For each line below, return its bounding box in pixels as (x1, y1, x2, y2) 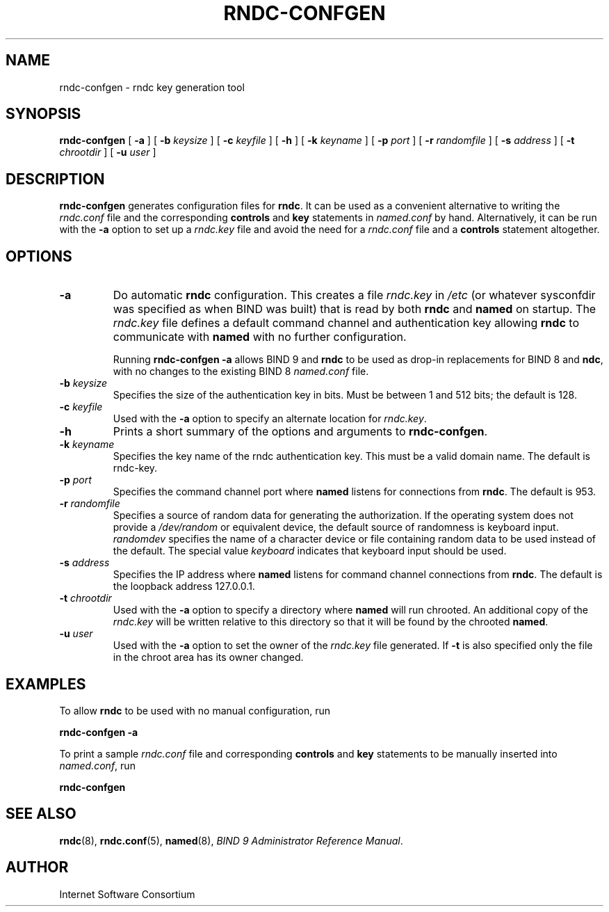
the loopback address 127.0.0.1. (113, 580, 255, 593)
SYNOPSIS (6, 105, 81, 123)
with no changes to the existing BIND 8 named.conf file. (113, 365, 369, 378)
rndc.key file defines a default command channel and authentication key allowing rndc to (113, 316, 579, 330)
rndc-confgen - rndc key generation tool (59, 81, 245, 93)
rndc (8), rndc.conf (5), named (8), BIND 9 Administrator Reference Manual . (59, 834, 403, 847)
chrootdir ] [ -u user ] (59, 146, 156, 159)
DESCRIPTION (6, 170, 105, 188)
